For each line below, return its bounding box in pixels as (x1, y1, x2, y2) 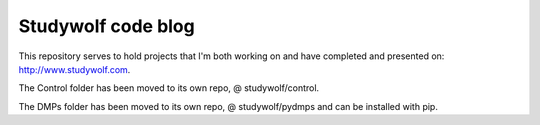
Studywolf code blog (18, 15, 195, 37)
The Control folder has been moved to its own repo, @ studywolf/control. (18, 82, 320, 94)
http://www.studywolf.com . (18, 63, 131, 75)
